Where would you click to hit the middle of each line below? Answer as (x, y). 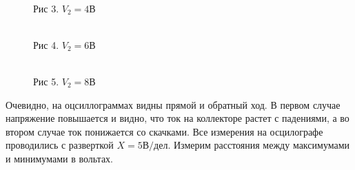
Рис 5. (46, 81)
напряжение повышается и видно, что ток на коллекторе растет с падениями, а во (177, 118)
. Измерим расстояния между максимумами (259, 145)
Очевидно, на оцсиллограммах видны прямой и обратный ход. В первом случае (173, 104)
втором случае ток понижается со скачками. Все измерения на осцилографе (164, 131)
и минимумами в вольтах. (59, 158)
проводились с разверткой (60, 145)
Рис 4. (46, 44)
